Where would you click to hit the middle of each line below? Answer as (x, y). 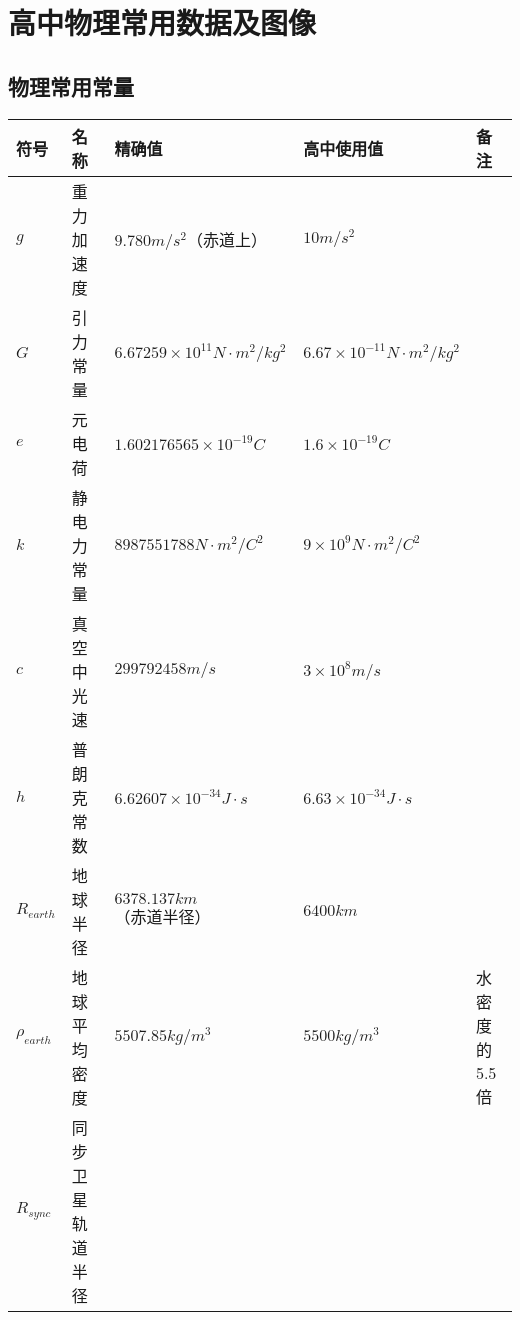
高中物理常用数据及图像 (162, 22)
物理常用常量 (71, 85)
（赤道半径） (162, 917)
